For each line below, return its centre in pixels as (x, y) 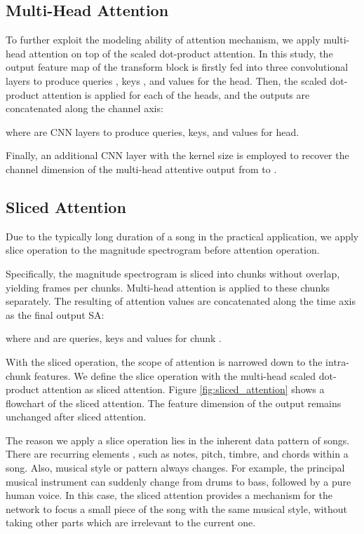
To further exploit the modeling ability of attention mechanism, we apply (163, 40)
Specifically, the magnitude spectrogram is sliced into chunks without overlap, (173, 273)
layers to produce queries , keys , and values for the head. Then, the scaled (166, 80)
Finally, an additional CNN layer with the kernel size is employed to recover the (177, 155)
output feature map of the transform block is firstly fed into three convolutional (177, 67)
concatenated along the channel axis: (85, 108)
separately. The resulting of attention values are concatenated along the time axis (181, 301)
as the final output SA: (55, 314)
